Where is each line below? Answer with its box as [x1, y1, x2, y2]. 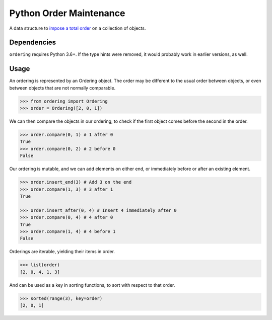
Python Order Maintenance [9, 8, 125, 19]
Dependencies [9, 38, 56, 47]
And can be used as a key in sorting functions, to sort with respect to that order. [9, 282, 175, 288]
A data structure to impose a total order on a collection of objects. [9, 25, 146, 31]
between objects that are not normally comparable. [9, 85, 116, 91]
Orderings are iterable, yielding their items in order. [9, 249, 115, 255]
